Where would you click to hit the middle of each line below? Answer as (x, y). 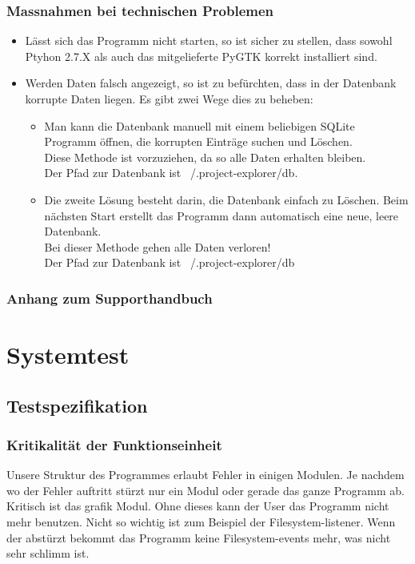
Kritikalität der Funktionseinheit (114, 444)
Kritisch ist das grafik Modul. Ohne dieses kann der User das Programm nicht (198, 506)
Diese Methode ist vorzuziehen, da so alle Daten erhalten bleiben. (205, 157)
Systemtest (68, 354)
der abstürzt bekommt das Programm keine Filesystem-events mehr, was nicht (199, 537)
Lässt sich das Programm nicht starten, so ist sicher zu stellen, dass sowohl (209, 40)
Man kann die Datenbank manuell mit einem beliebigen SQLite (200, 125)
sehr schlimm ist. (48, 553)
